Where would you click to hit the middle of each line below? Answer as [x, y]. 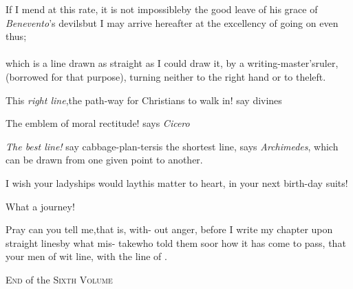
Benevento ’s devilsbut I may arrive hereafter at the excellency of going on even [172, 22]
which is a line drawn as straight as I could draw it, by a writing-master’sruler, [172, 63]
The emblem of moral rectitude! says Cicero [98, 123]
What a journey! [40, 206]
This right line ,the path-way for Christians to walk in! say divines [144, 100]
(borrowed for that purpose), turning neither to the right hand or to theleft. [166, 76]
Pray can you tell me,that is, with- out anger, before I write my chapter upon [169, 229]
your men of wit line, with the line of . [86, 256]
